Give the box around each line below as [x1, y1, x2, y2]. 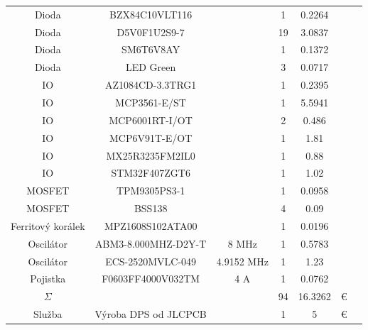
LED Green [125, 60, 176, 75]
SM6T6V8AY [121, 42, 180, 57]
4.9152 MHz [216, 253, 269, 268]
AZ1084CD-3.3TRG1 [104, 77, 197, 92]
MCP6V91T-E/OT [109, 130, 193, 145]
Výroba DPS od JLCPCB [94, 307, 207, 321]
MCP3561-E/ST [115, 94, 186, 109]
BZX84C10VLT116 [109, 6, 193, 21]
